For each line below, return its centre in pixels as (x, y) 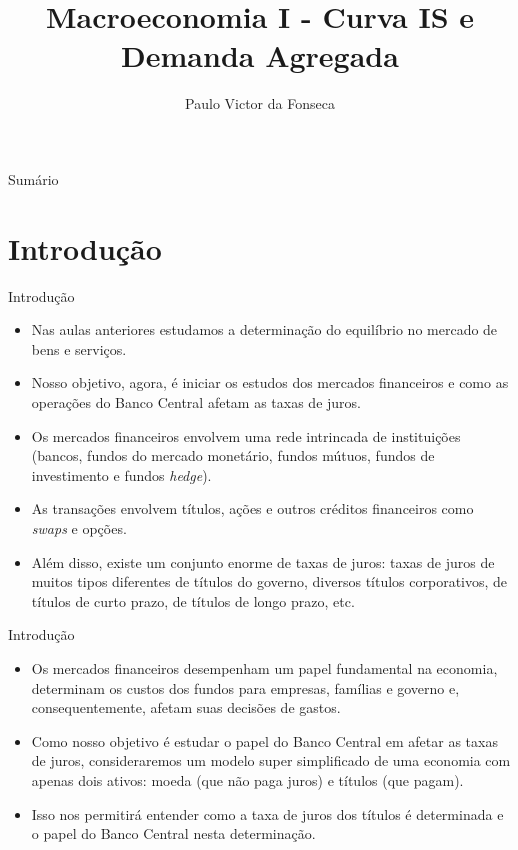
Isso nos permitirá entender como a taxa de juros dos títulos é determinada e (267, 813)
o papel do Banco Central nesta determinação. (173, 833)
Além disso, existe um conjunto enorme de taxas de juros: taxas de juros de (263, 561)
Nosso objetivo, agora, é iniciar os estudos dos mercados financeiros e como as (270, 382)
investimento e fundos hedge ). (121, 474)
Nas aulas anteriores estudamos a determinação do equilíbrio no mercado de (264, 329)
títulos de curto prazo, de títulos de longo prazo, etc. (193, 600)
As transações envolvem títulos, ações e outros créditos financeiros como (252, 508)
